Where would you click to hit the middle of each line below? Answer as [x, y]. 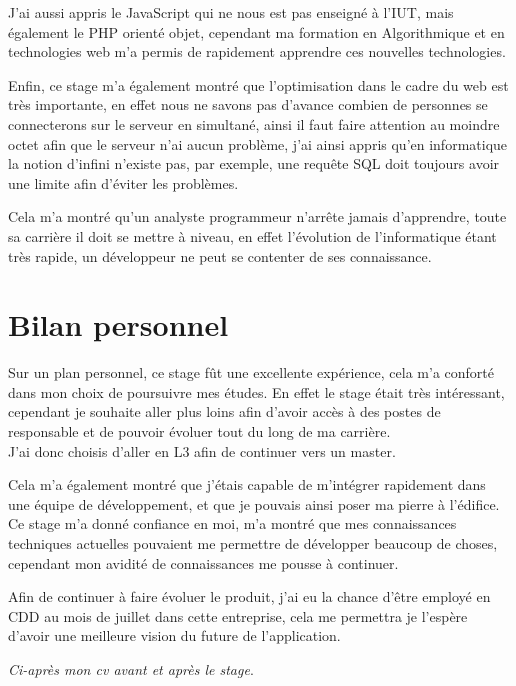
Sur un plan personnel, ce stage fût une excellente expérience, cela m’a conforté [251, 372]
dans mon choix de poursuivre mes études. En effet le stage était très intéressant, [256, 391]
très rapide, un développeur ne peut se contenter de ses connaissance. [220, 255]
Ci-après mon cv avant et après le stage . [131, 668]
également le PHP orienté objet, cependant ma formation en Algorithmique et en [256, 31]
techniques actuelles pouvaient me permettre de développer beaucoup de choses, [253, 543]
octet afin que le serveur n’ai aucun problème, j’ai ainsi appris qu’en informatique [258, 143]
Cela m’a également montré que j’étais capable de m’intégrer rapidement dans [247, 484]
